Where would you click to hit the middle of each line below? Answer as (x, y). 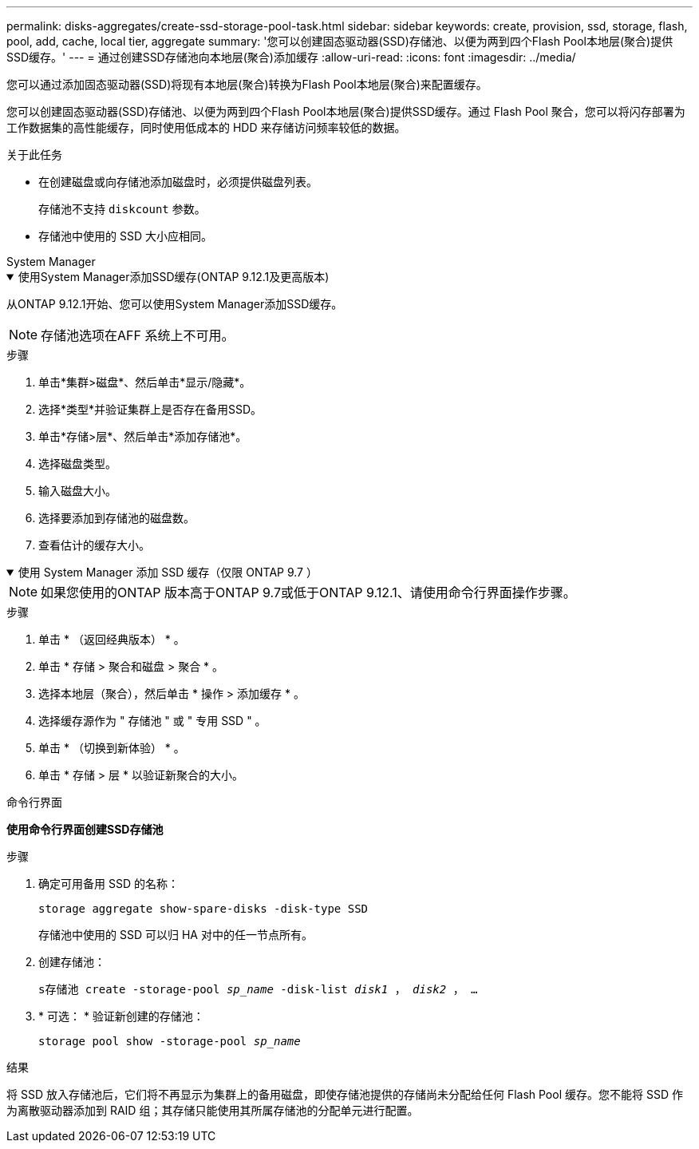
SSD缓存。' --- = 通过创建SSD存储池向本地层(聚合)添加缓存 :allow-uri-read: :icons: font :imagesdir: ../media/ (291, 57)
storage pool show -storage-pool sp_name (170, 1041)
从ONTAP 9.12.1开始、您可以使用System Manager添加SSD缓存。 (175, 304)
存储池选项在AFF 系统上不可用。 (138, 335)
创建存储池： (72, 962)
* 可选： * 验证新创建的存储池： (121, 1016)
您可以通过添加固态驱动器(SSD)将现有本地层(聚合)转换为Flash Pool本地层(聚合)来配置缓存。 (247, 84)
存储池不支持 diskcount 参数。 (122, 209)
